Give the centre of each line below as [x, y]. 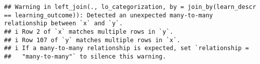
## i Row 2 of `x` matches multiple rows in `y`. [89, 32]
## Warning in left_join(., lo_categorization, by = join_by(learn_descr [130, 7]
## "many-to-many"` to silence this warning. [85, 56]
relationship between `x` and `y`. [64, 24]
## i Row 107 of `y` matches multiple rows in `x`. [92, 40]
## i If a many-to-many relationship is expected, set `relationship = [126, 48]
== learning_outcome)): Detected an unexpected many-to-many [109, 15]
